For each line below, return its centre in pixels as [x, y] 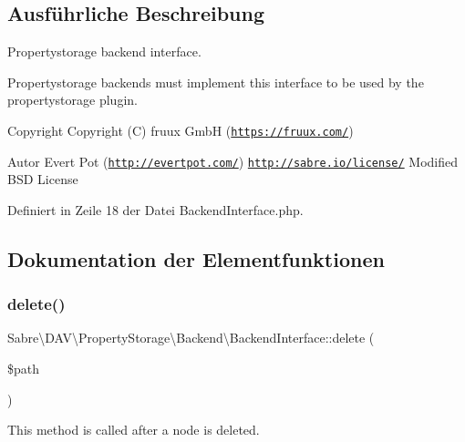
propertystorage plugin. [72, 100]
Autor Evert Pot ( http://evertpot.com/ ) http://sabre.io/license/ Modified [233, 161]
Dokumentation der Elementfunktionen [196, 258]
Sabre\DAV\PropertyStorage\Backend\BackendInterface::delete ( [191, 338]
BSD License [43, 179]
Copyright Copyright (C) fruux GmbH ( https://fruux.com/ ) [181, 130]
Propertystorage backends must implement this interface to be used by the [216, 82]
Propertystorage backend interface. [104, 51]
